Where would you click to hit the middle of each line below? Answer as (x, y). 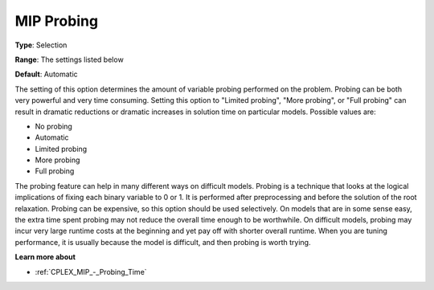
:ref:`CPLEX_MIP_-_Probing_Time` (91, 272)
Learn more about (45, 257)
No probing (53, 126)
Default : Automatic (46, 74)
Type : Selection (41, 45)
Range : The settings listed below (69, 59)
